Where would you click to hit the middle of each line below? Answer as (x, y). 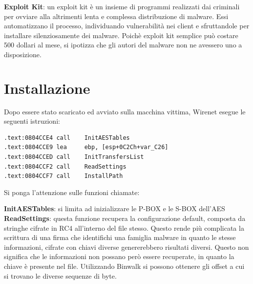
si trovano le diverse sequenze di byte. (60, 275)
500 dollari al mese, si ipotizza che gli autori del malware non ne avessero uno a (123, 45)
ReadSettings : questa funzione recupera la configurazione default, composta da (125, 218)
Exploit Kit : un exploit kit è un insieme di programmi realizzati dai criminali (122, 6)
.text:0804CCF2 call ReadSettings (65, 166)
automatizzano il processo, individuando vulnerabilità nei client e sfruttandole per (127, 26)
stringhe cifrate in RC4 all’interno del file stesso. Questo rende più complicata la (124, 228)
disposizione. (23, 54)
